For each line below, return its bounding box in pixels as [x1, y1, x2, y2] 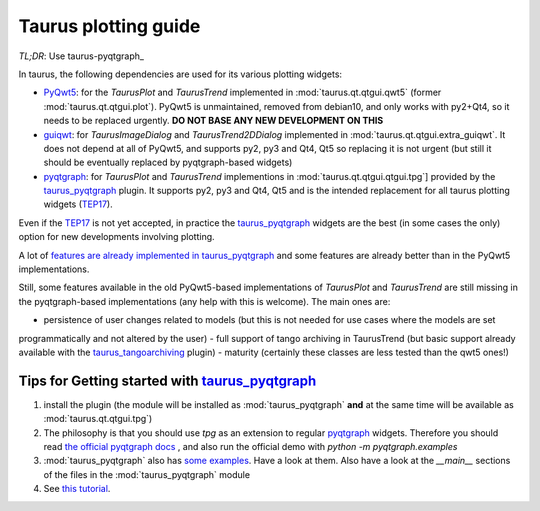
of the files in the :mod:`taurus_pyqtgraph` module [43, 468, 250, 480]
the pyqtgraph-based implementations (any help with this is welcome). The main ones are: [18, 295, 391, 307]
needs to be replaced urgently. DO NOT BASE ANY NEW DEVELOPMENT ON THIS [43, 115, 384, 127]
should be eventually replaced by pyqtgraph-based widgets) [43, 156, 293, 169]
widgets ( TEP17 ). [43, 198, 114, 210]
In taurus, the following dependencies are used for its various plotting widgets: [18, 68, 343, 80]
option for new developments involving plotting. [18, 231, 215, 243]
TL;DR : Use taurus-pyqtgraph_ [18, 50, 145, 62]
